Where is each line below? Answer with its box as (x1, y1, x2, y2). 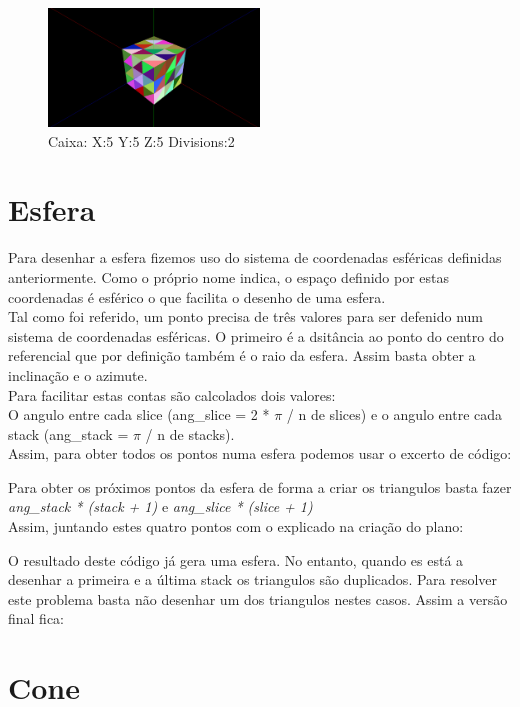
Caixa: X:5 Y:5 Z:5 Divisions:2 (48, 130, 235, 151)
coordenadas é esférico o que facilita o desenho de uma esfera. (8, 286, 386, 307)
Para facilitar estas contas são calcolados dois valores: (8, 384, 336, 405)
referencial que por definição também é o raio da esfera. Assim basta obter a (8, 345, 476, 366)
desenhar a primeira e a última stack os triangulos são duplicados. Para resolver (8, 569, 498, 590)
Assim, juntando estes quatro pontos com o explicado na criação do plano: (8, 516, 464, 537)
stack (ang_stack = (8, 423, 129, 444)
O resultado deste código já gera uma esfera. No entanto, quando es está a (8, 549, 464, 570)
